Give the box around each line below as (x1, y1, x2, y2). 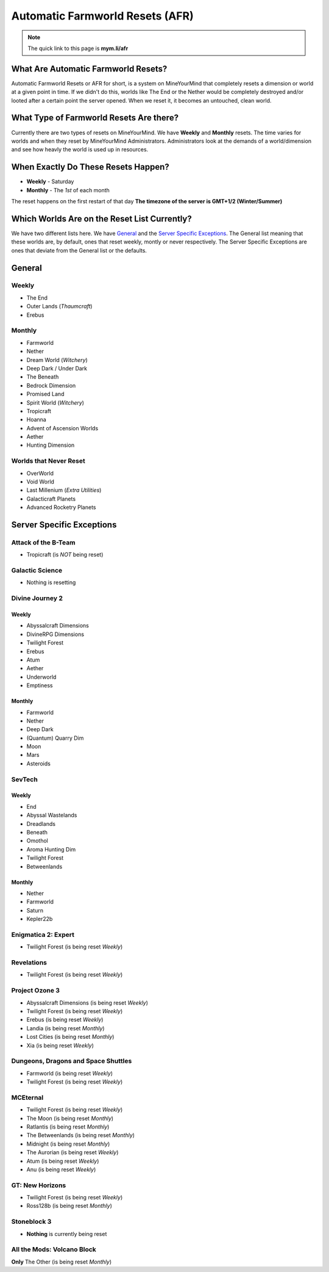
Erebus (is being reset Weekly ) (26, 1016, 104, 1024)
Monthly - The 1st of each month (26, 186, 110, 193)
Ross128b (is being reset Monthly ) (26, 1202, 113, 1210)
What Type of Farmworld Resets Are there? (11, 113, 179, 123)
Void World (26, 478, 55, 485)
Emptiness (26, 682, 53, 689)
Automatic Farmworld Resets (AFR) (11, 9, 194, 23)
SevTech (11, 775, 38, 784)
